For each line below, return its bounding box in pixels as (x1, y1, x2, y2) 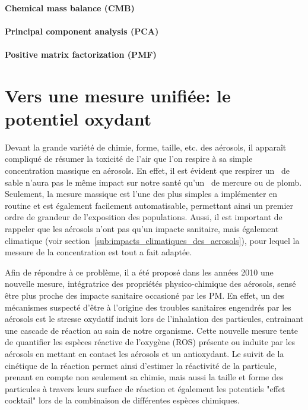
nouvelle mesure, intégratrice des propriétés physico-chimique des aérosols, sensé (5, 277, 296, 290)
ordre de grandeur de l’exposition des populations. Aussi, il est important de (5, 211, 282, 223)
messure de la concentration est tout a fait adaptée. (5, 246, 192, 258)
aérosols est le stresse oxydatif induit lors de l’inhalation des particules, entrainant (5, 312, 304, 325)
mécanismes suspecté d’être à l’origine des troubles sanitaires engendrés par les (5, 301, 291, 313)
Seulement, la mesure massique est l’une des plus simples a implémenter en (5, 187, 278, 200)
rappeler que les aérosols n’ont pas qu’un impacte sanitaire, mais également (5, 223, 279, 235)
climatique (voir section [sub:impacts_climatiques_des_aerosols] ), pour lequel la (5, 234, 300, 246)
